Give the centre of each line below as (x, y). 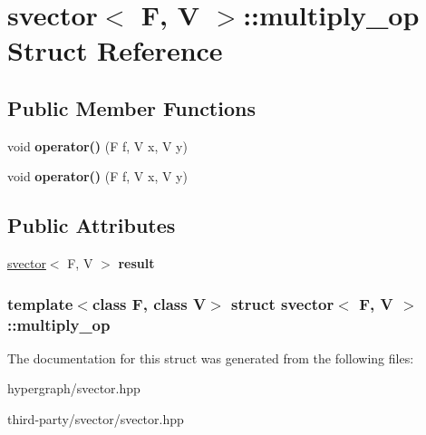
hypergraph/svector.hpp (74, 388)
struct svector (283, 303)
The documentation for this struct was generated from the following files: (211, 358)
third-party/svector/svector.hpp (96, 419)
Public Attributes (92, 225)
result (136, 263)
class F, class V (149, 303)
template (40, 303)
